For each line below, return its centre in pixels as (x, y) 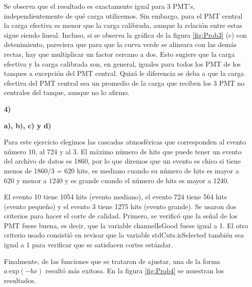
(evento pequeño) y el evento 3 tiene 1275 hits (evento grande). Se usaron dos (120, 206)
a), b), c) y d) (28, 125)
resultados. (20, 280)
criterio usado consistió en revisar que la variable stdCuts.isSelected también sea (124, 235)
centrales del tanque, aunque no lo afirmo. (67, 92)
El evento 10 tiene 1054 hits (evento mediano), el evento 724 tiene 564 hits (115, 197)
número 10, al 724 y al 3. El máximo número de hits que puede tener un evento (123, 151)
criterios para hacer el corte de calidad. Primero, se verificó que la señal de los (121, 216)
